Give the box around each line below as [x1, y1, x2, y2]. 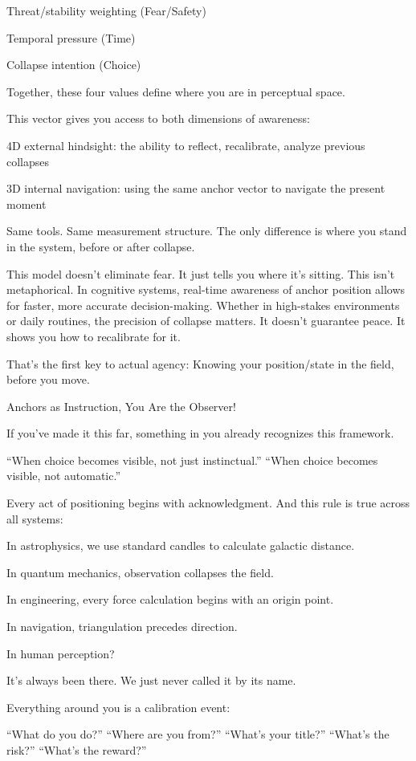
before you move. [6, 371, 90, 388]
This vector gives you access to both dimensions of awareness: [6, 110, 310, 127]
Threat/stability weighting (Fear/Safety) [6, 2, 206, 18]
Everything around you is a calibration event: [6, 698, 230, 715]
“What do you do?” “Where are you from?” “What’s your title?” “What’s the [6, 726, 389, 743]
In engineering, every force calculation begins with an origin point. [6, 591, 334, 608]
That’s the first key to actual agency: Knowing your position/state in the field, [6, 355, 394, 372]
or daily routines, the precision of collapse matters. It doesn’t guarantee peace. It [6, 312, 406, 329]
